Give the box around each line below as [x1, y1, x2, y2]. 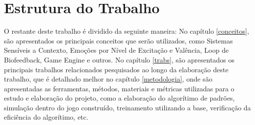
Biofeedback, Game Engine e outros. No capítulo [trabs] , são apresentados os [4, 54, 235, 64]
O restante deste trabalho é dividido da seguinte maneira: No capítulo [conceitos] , [4, 26, 249, 36]
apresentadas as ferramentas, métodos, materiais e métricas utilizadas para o [4, 83, 234, 93]
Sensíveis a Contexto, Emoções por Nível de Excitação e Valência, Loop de [4, 45, 229, 55]
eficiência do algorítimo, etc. [4, 112, 88, 122]
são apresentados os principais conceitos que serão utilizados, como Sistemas [4, 35, 233, 45]
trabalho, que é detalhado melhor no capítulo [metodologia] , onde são [4, 74, 212, 84]
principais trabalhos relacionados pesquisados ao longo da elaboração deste [4, 64, 229, 74]
